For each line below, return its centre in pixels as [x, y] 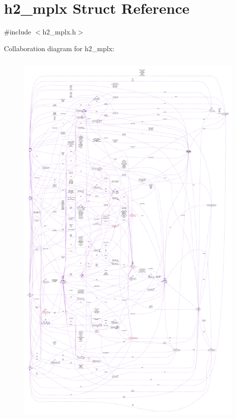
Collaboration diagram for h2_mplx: [59, 48]
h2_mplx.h [59, 32]
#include [18, 32]
